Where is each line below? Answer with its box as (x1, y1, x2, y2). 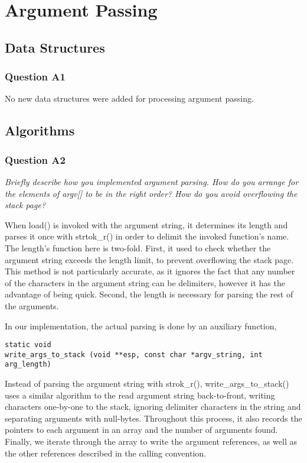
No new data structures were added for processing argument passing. (5, 92, 254, 105)
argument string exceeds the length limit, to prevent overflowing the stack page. (5, 253, 294, 266)
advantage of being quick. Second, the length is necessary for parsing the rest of (5, 288, 293, 300)
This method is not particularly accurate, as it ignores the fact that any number (5, 265, 295, 277)
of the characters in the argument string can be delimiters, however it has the (5, 276, 285, 289)
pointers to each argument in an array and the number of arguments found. (5, 423, 278, 436)
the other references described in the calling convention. (5, 446, 206, 459)
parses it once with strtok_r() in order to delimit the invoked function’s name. (5, 230, 289, 242)
